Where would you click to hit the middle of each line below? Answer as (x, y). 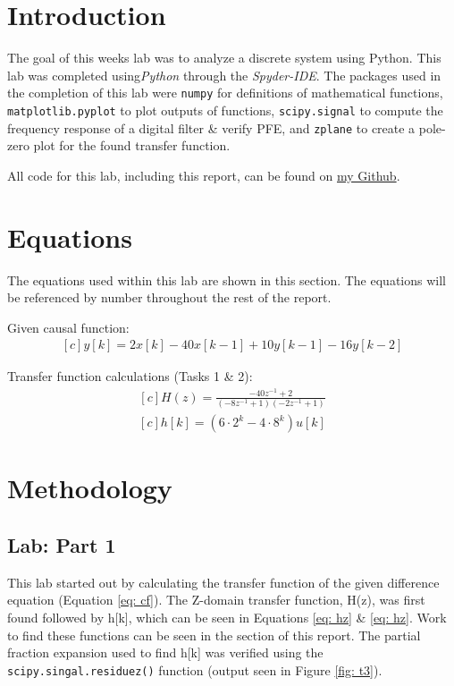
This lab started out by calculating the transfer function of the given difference (223, 582)
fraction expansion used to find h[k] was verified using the (165, 652)
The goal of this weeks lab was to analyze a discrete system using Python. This (224, 58)
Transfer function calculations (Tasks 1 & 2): (130, 376)
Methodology (90, 488)
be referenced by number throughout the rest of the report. (169, 297)
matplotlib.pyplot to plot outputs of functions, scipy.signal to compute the (225, 110)
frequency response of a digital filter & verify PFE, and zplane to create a (211, 127)
